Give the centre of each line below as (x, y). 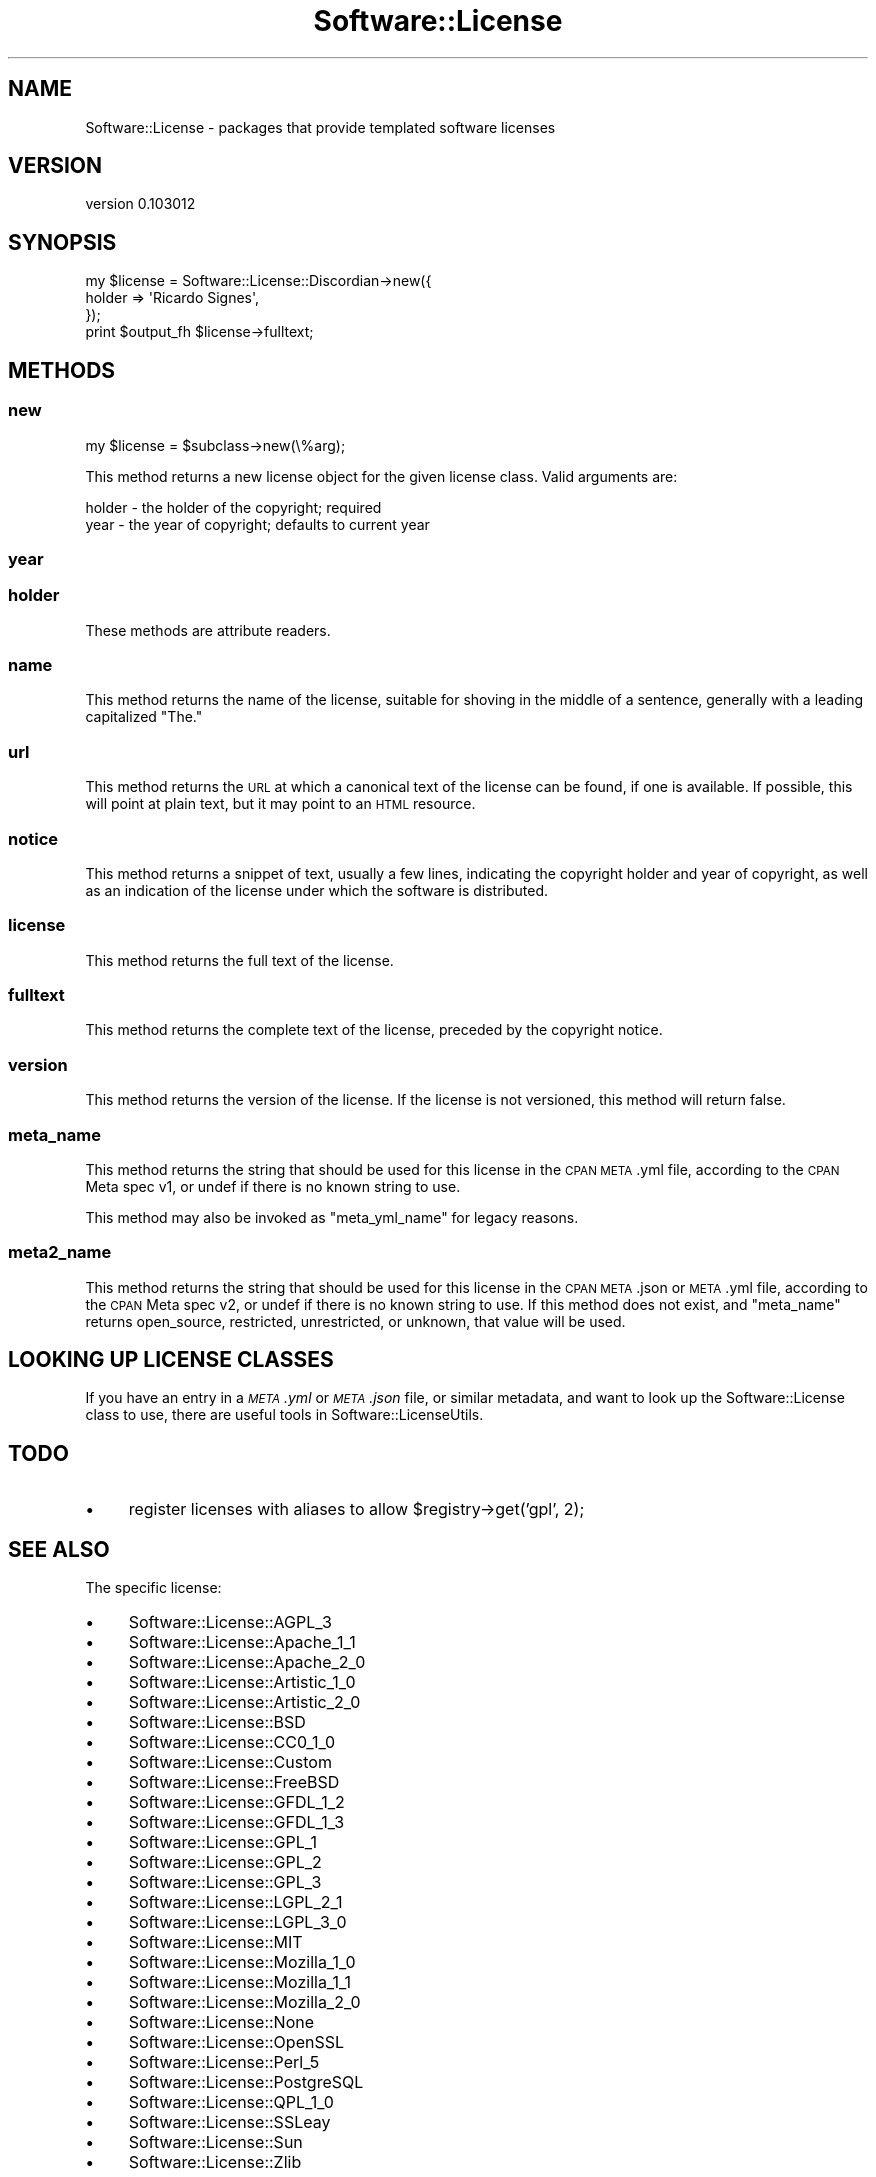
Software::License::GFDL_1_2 (236, 1802)
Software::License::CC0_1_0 (232, 1742)
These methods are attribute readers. (208, 630)
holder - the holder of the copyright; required (233, 507)
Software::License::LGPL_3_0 (237, 1922)
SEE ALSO (59, 1549)
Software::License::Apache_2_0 (247, 1662)
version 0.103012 (140, 204)
